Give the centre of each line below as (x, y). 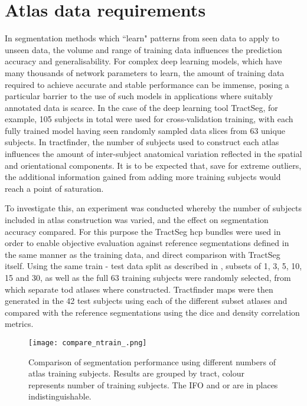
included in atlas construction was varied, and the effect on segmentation (137, 220)
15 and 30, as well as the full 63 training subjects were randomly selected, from (148, 277)
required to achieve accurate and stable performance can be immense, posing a (147, 84)
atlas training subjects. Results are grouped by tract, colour (136, 373)
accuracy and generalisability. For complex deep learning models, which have (143, 61)
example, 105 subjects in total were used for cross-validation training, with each (149, 119)
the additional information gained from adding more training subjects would (143, 177)
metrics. (19, 324)
